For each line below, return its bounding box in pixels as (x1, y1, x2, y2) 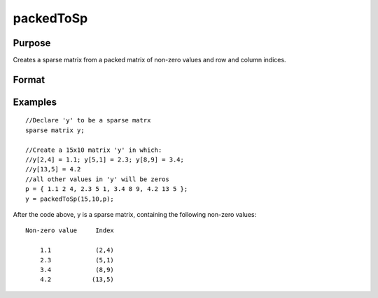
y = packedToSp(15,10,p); (25, 194, 115, 203)
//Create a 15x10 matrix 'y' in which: (25, 146, 162, 154)
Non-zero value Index (25, 227, 115, 234)
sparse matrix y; (25, 126, 85, 134)
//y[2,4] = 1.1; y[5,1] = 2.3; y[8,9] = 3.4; (25, 156, 185, 164)
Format (13, 73, 45, 85)
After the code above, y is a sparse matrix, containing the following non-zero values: (13, 211, 257, 218)
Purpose (13, 37, 51, 49)
